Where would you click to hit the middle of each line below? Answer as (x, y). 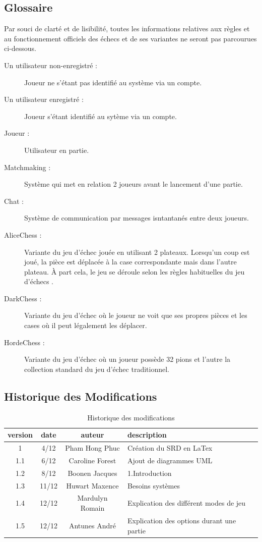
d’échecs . (39, 281)
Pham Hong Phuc (92, 448)
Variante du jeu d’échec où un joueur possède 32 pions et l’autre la (127, 359)
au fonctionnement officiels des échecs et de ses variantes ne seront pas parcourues (130, 38)
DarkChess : (23, 298)
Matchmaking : (27, 167)
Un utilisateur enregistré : (44, 99)
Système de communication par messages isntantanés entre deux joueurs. (137, 218)
